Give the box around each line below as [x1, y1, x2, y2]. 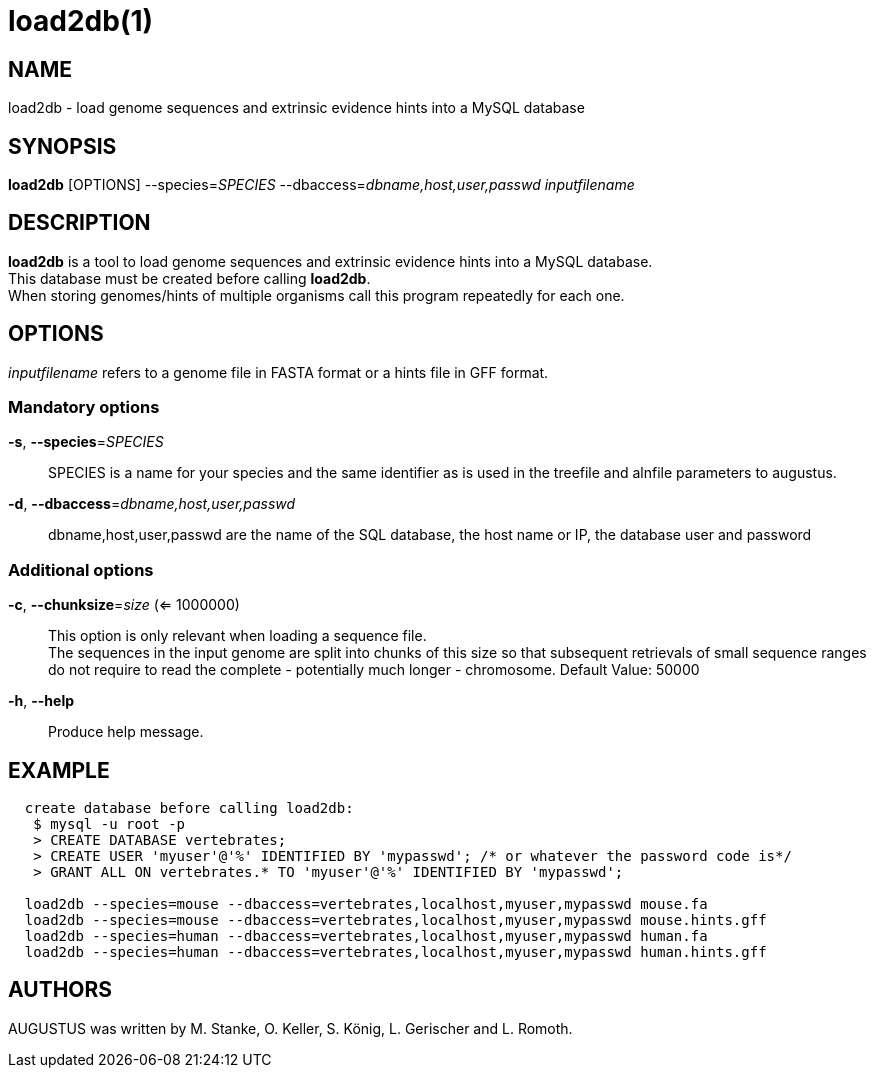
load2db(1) [8, 4, 154, 38]
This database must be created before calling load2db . [8, 269, 371, 287]
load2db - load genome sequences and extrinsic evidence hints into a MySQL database [8, 99, 585, 117]
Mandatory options [8, 397, 160, 418]
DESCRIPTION [8, 210, 151, 236]
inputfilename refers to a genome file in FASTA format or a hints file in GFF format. [8, 363, 549, 381]
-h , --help [8, 692, 75, 710]
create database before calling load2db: [24, 800, 354, 817]
